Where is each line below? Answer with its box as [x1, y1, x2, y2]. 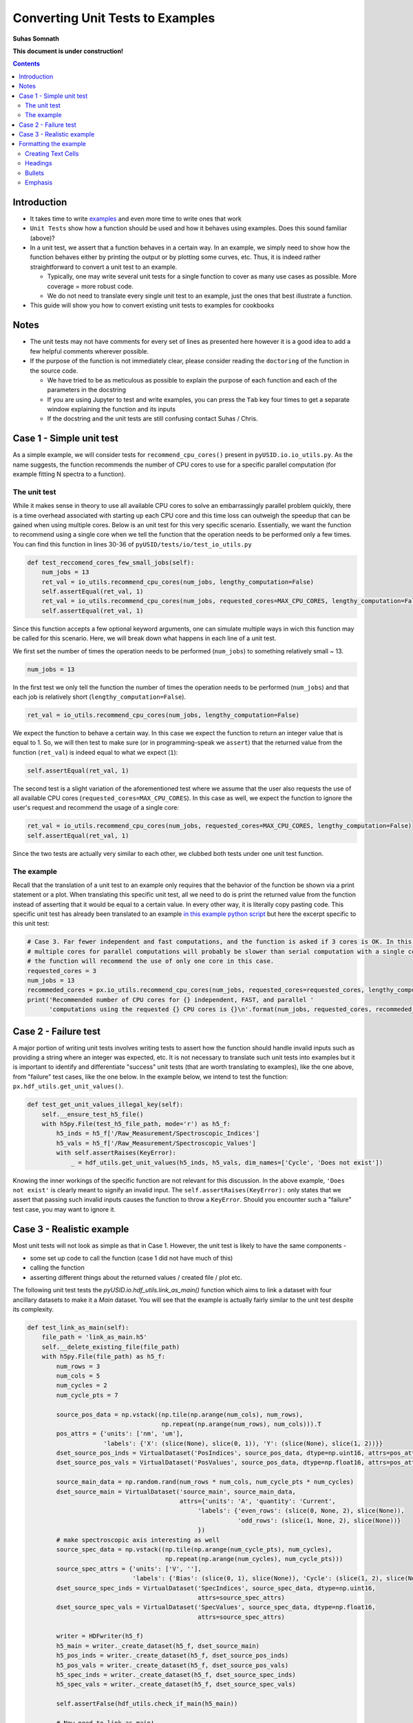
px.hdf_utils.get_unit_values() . [12, 1082, 124, 1090]
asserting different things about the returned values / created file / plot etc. [30, 1273, 242, 1281]
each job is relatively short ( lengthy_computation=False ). [12, 693, 186, 701]
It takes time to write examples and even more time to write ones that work [30, 214, 242, 223]
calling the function [30, 1263, 85, 1272]
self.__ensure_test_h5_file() [41, 1110, 144, 1118]
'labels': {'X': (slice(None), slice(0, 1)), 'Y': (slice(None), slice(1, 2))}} [103, 1439, 383, 1447]
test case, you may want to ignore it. [12, 1205, 116, 1213]
